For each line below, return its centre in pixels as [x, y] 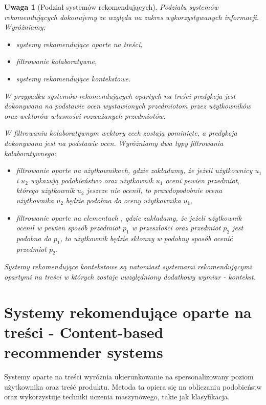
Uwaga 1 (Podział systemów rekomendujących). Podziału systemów [111, 7]
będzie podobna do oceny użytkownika [123, 200]
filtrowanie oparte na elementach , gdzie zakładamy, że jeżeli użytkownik [129, 217]
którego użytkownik [45, 190]
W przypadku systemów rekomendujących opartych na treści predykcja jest [120, 95]
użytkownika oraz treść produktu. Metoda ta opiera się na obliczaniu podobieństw [133, 386]
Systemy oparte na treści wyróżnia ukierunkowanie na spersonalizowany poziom [129, 377]
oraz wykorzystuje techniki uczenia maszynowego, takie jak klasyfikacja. [117, 397]
